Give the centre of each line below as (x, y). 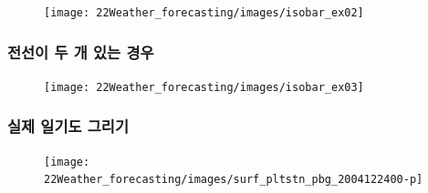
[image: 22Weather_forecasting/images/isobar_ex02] (204, 13)
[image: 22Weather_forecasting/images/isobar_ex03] (204, 87)
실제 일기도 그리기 (68, 126)
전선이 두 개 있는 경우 (81, 51)
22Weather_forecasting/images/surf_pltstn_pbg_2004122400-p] (234, 180)
